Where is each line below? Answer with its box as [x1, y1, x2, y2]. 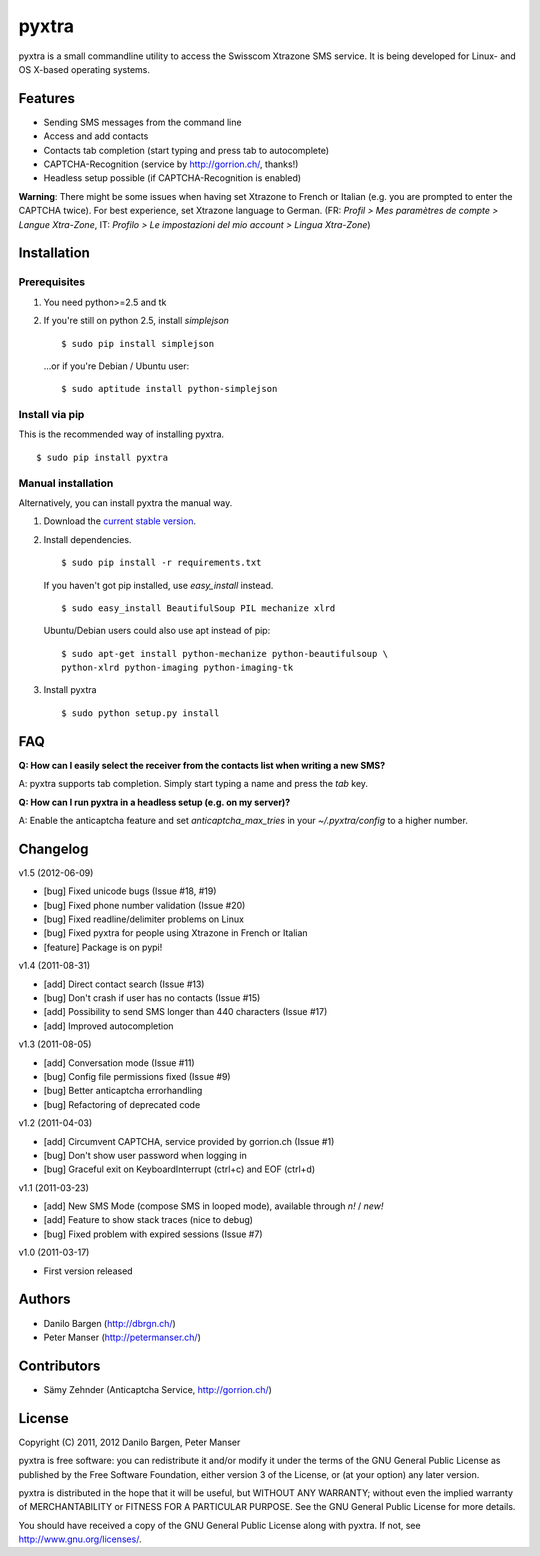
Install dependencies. [43, 533, 132, 545]
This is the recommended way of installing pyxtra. [18, 428, 225, 440]
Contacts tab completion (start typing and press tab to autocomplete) [43, 144, 330, 156]
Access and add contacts [43, 130, 149, 142]
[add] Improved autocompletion [43, 1020, 174, 1032]
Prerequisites [18, 275, 85, 289]
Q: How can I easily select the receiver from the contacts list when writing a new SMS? [18, 759, 386, 771]
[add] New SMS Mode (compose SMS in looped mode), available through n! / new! [43, 1200, 384, 1212]
